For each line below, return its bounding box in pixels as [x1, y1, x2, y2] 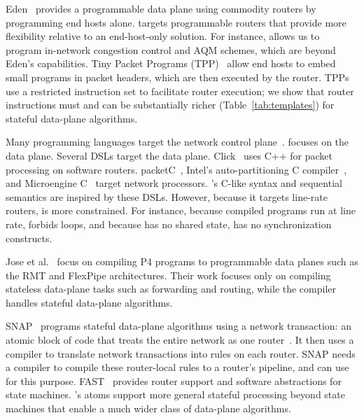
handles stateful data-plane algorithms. [6, 295, 173, 309]
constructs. [6, 230, 52, 245]
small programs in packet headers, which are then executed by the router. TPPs [6, 69, 349, 84]
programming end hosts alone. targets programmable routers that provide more [6, 15, 346, 29]
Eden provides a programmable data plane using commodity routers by [6, 1, 316, 15]
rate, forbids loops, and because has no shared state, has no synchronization [6, 216, 332, 231]
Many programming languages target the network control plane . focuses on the [6, 134, 349, 149]
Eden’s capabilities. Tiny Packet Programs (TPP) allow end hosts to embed [6, 56, 336, 71]
